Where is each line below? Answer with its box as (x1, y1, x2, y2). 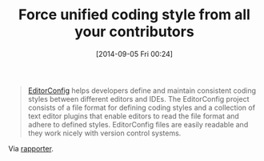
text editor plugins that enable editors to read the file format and (27, 111, 240, 121)
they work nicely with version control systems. (27, 128, 182, 138)
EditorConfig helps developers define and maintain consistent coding (27, 86, 257, 95)
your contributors (74, 22, 194, 41)
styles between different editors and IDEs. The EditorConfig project (27, 94, 250, 103)
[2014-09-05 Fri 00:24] (95, 49, 174, 58)
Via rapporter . (8, 143, 54, 153)
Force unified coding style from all (18, 6, 250, 24)
